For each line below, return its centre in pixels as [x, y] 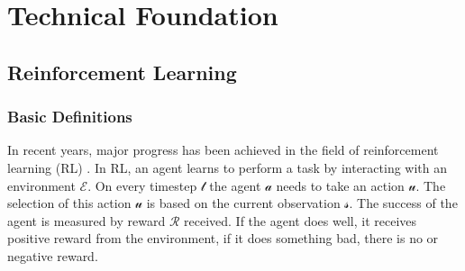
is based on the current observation [243, 203]
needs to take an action [340, 185]
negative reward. [53, 255]
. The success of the [403, 203]
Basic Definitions [70, 117]
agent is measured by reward [87, 220]
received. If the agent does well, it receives [301, 220]
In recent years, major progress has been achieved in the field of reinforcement [223, 150]
